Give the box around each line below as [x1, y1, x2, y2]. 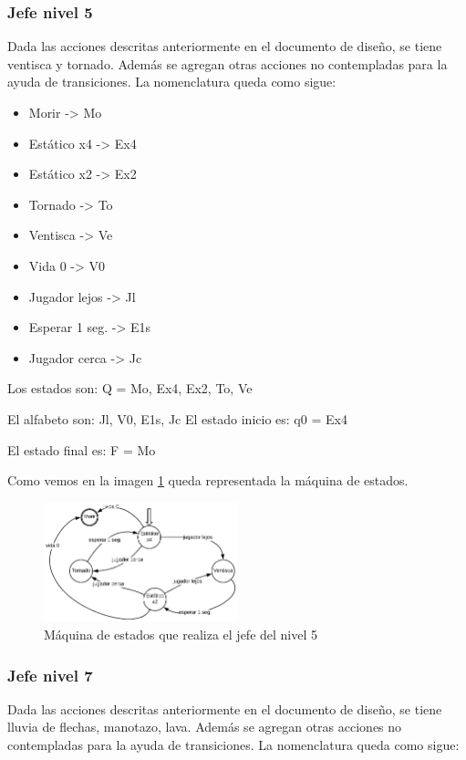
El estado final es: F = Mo [7, 440, 156, 459]
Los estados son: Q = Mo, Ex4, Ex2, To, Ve [7, 379, 253, 398]
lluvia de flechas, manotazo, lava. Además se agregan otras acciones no [7, 717, 402, 736]
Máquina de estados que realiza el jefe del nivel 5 [44, 625, 318, 643]
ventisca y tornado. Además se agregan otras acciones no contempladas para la [7, 54, 448, 73]
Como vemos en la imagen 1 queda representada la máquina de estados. [7, 471, 409, 490]
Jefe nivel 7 [7, 663, 93, 686]
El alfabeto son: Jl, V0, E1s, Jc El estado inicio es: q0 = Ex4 [7, 409, 347, 428]
